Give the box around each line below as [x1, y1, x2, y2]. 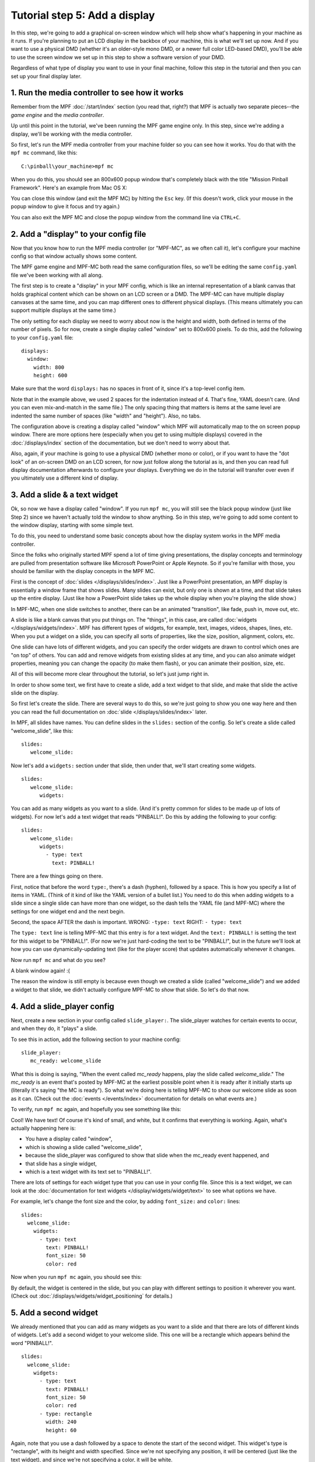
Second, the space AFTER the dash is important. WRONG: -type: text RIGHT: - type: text [10, 919, 242, 926]
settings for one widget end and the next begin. [10, 908, 125, 915]
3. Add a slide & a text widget [10, 490, 118, 500]
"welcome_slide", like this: [10, 727, 73, 734]
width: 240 [45, 1419, 77, 1425]
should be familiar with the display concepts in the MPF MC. [10, 568, 156, 575]
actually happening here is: [10, 1125, 76, 1132]
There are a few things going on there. [10, 873, 103, 880]
